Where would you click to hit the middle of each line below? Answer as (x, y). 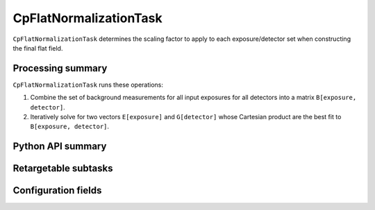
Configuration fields (57, 191)
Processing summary (60, 68)
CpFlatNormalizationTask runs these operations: (88, 85)
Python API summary (60, 147)
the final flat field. (38, 48)
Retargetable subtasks (63, 169)
